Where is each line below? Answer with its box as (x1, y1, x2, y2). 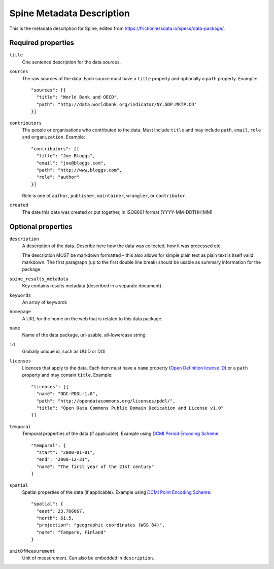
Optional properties (9, 222, 73, 231)
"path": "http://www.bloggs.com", (36, 167, 122, 173)
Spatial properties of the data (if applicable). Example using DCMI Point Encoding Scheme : (22, 489, 212, 495)
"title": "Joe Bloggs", (36, 153, 96, 159)
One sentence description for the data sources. (22, 59, 121, 65)
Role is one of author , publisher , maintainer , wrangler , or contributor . (22, 193, 187, 199)
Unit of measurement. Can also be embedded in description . (22, 555, 154, 561)
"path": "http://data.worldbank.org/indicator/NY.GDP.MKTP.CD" (36, 102, 197, 107)
